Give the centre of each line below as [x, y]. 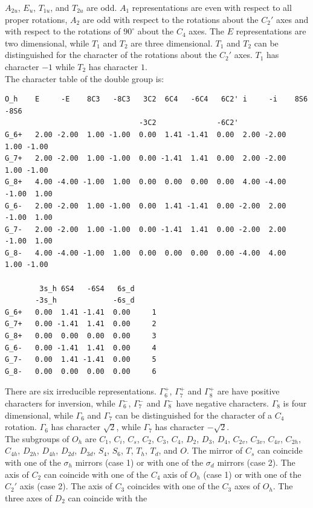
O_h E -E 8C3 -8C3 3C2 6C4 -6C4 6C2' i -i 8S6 [156, 99]
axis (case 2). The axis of [66, 486]
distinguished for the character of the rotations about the [111, 55]
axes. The [207, 31]
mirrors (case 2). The [256, 462]
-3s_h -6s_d [85, 301]
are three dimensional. [172, 43]
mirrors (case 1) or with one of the [139, 462]
